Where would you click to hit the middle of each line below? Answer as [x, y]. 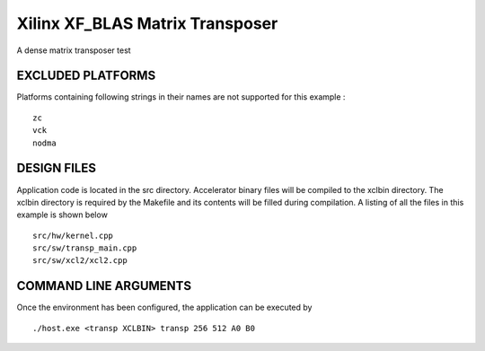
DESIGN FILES [56, 168]
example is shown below [62, 215]
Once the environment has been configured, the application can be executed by [164, 307]
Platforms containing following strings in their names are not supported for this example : [181, 97]
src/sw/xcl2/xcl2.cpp [80, 261]
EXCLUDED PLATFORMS [86, 76]
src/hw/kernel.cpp [73, 235]
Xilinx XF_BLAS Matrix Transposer [147, 23]
